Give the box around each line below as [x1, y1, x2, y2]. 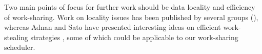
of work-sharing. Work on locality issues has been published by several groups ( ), [4, 11, 258, 22]
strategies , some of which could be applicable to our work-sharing [30, 31, 238, 42]
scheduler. [4, 42, 35, 52]
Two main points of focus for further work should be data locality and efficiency [4, 2, 255, 12]
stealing [4, 31, 28, 42]
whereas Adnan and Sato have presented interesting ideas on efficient [4, 22, 221, 32]
